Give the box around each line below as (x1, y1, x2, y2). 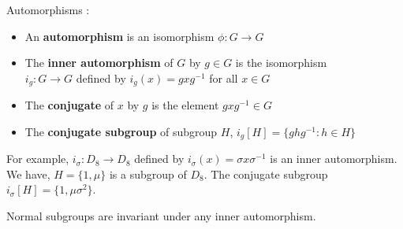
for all (209, 69, 238, 86)
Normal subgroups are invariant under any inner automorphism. (6, 208, 316, 224)
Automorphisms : (6, 2, 90, 17)
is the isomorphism (235, 54, 327, 71)
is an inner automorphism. (270, 150, 397, 167)
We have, (6, 165, 50, 182)
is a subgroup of (109, 165, 187, 182)
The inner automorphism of (24, 54, 174, 71)
